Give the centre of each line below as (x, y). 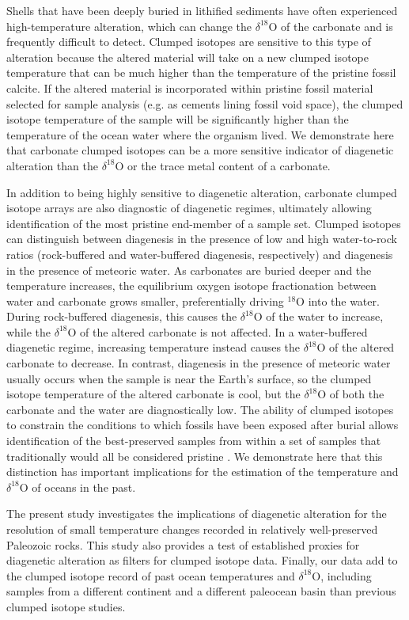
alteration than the (52, 165)
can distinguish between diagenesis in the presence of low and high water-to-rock (202, 239)
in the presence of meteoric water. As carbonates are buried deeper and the (189, 270)
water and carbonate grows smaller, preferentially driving (145, 300)
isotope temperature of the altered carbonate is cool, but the (153, 394)
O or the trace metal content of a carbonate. (223, 165)
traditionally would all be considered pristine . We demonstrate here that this (195, 456)
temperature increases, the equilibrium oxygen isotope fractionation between (191, 285)
